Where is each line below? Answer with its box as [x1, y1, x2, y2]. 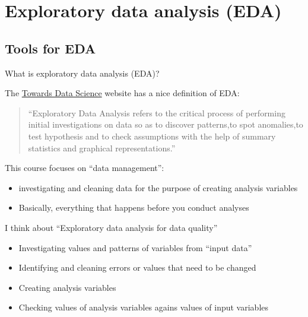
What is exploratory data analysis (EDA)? [5, 66, 160, 79]
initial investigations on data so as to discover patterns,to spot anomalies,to [28, 118, 303, 131]
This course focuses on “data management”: [5, 161, 164, 174]
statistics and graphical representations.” [28, 141, 176, 154]
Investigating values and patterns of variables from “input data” [18, 241, 252, 253]
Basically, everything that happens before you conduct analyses [18, 201, 249, 214]
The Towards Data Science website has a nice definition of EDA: [5, 87, 240, 99]
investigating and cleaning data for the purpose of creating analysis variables [18, 181, 298, 194]
